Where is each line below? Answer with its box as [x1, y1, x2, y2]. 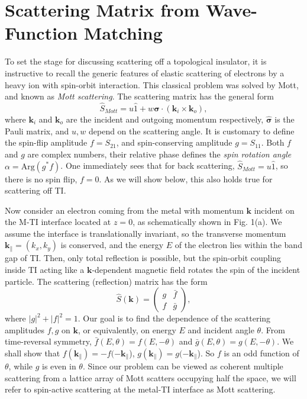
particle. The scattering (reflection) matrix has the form [5, 275, 208, 287]
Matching [83, 21, 163, 45]
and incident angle [188, 323, 254, 336]
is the [274, 112, 295, 125]
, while [8, 360, 33, 372]
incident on [254, 204, 295, 216]
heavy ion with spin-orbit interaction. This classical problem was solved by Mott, [5, 78, 299, 91]
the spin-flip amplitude [5, 136, 88, 149]
